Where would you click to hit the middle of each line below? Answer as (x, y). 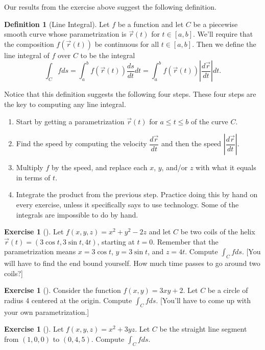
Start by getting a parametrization (70, 121)
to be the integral (108, 55)
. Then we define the (224, 44)
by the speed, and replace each (99, 167)
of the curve (210, 121)
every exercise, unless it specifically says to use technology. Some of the (127, 204)
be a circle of (228, 290)
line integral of (27, 55)
